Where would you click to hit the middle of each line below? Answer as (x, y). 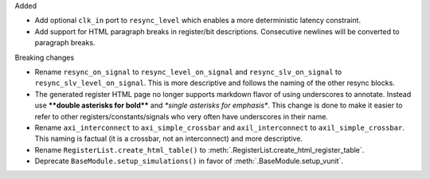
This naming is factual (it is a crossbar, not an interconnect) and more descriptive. (168, 138)
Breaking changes (45, 57)
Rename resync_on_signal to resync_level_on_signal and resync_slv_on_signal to (188, 72)
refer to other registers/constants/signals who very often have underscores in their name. (181, 116)
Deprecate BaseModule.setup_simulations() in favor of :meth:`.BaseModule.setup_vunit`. (189, 161)
